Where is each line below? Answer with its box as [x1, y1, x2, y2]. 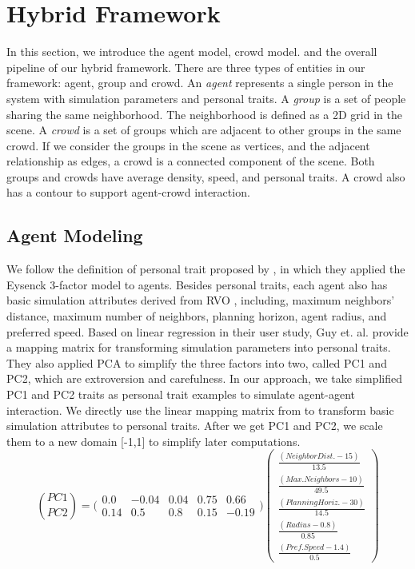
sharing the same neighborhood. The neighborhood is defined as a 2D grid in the [6, 105, 402, 122]
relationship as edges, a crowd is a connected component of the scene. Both [6, 153, 375, 169]
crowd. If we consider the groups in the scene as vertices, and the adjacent [6, 137, 370, 153]
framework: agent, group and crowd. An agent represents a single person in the [6, 74, 393, 91]
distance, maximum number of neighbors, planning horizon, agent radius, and [6, 308, 387, 324]
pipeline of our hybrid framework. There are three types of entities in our [6, 58, 365, 75]
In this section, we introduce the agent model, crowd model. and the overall [6, 43, 377, 60]
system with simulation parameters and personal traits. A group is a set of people [6, 90, 406, 106]
